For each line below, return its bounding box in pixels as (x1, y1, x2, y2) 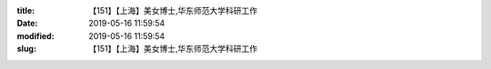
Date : (16, 18, 38, 29)
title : (16, 5, 35, 15)
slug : (16, 44, 36, 54)
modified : (16, 30, 55, 41)
